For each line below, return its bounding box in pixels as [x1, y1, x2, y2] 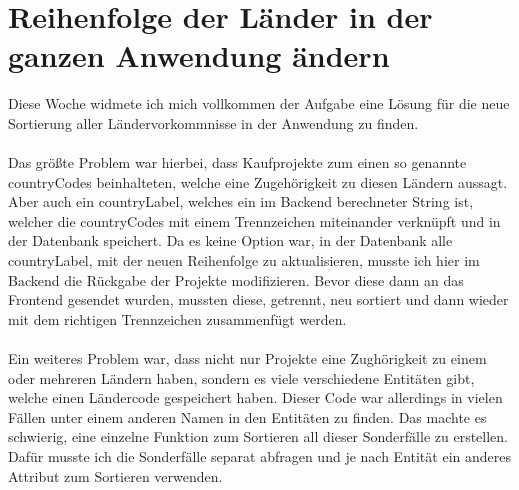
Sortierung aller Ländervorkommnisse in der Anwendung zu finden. [8, 112, 419, 133]
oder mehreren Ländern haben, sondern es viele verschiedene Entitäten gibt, [8, 367, 475, 388]
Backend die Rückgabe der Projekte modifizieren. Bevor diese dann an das [8, 269, 464, 290]
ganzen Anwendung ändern [8, 35, 390, 76]
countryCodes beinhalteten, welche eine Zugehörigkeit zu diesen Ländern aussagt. [8, 171, 508, 192]
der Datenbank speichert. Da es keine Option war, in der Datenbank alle [8, 230, 453, 251]
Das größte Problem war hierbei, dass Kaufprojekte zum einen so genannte [8, 152, 467, 173]
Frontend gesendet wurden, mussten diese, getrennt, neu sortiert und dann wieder [8, 289, 509, 310]
